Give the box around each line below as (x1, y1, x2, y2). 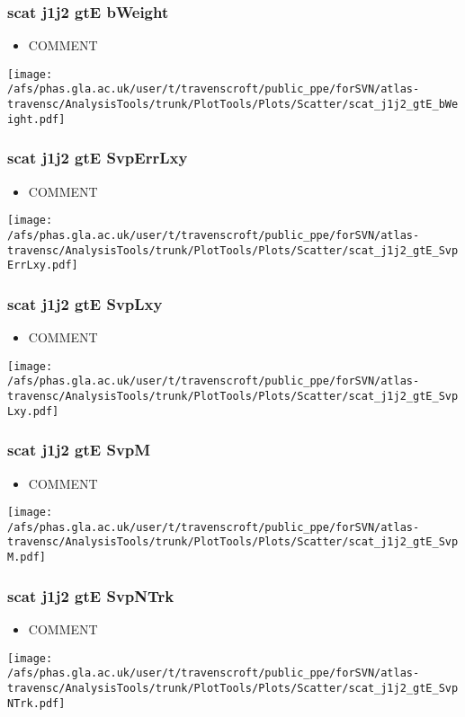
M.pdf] (7, 551, 46, 564)
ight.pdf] (7, 112, 66, 126)
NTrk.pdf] (7, 696, 66, 710)
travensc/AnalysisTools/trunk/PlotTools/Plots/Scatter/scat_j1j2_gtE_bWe (7, 98, 459, 111)
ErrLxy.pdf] (7, 259, 78, 272)
